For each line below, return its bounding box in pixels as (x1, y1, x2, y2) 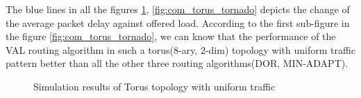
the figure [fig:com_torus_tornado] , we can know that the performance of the (6, 29, 336, 43)
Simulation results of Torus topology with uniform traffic (33, 79, 276, 93)
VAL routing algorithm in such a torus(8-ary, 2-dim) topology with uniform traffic (6, 42, 355, 57)
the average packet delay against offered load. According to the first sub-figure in (6, 15, 350, 30)
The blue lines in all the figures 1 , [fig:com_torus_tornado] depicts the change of (6, 2, 350, 16)
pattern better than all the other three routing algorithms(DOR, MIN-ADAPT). (6, 56, 349, 70)
